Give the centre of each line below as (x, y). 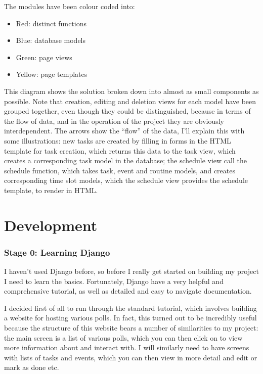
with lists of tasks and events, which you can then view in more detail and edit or (131, 357)
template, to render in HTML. (51, 190)
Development (51, 225)
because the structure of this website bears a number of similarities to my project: (131, 328)
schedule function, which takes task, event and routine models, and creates (120, 170)
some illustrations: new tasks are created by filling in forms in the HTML (118, 140)
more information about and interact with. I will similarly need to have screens (127, 347)
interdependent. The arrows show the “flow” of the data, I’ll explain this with (124, 131)
